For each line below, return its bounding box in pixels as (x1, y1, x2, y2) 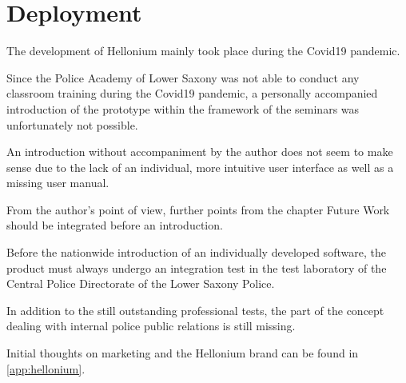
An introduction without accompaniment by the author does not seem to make (6, 143, 393, 160)
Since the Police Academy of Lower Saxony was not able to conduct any (6, 69, 360, 86)
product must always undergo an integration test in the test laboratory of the (6, 259, 387, 276)
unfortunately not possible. (6, 116, 138, 133)
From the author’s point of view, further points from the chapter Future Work (6, 201, 390, 217)
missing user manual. (6, 174, 109, 191)
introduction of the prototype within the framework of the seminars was (6, 100, 360, 117)
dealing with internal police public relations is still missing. (6, 317, 296, 334)
